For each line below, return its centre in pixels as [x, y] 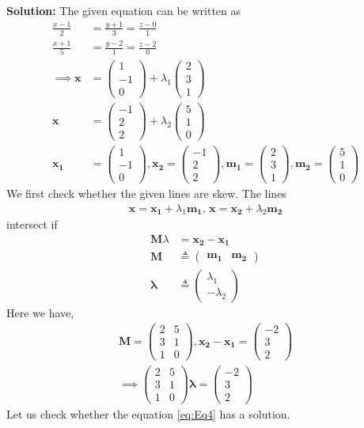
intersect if [32, 224]
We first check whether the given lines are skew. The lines [146, 193]
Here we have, [40, 312]
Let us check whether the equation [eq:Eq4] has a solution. [148, 413]
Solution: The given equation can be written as [124, 10]
